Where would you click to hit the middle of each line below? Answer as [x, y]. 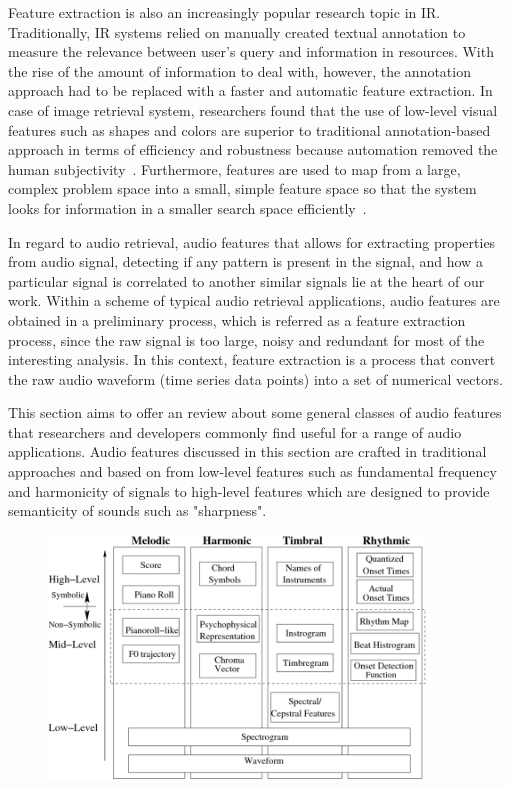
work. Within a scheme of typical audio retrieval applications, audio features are [254, 300]
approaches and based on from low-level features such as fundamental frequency [252, 471]
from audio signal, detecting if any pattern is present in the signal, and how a [245, 261]
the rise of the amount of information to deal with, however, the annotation [239, 70]
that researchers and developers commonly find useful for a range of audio [235, 431]
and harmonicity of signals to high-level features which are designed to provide [249, 490]
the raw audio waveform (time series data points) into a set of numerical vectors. [255, 378]
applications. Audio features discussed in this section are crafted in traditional [247, 451]
